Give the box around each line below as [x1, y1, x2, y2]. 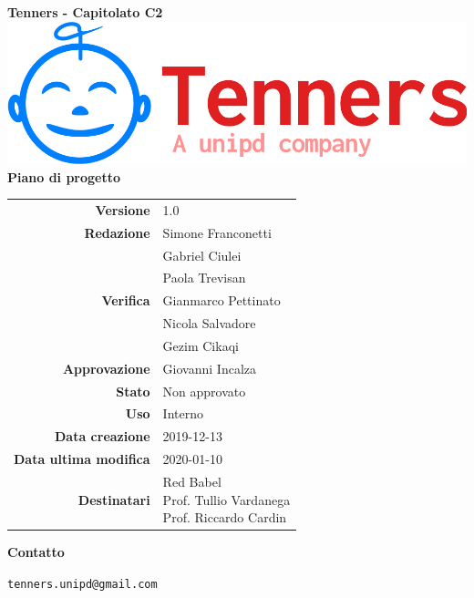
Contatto [7, 542, 65, 562]
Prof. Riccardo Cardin [162, 508, 287, 527]
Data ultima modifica [14, 449, 150, 469]
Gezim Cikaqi [162, 335, 239, 355]
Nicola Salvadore [162, 314, 256, 333]
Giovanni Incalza [162, 358, 256, 377]
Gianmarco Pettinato [162, 291, 281, 310]
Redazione [84, 222, 150, 242]
